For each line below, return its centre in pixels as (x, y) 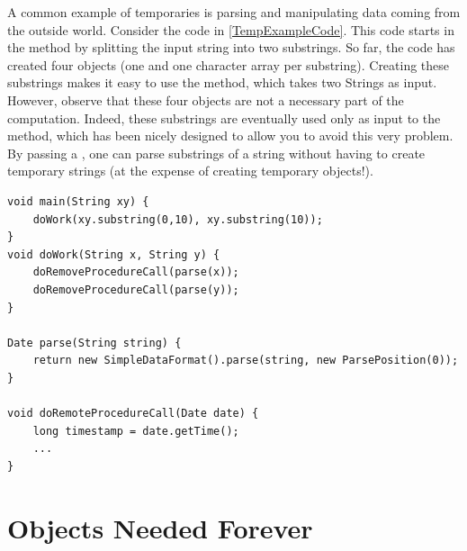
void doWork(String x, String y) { (114, 254)
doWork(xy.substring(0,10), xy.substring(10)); (178, 219)
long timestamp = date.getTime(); (136, 431)
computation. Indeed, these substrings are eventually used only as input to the (224, 117)
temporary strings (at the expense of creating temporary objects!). (190, 171)
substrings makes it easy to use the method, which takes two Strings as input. (222, 82)
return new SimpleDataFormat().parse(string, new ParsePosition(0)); (246, 361)
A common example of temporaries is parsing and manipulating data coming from (234, 12)
